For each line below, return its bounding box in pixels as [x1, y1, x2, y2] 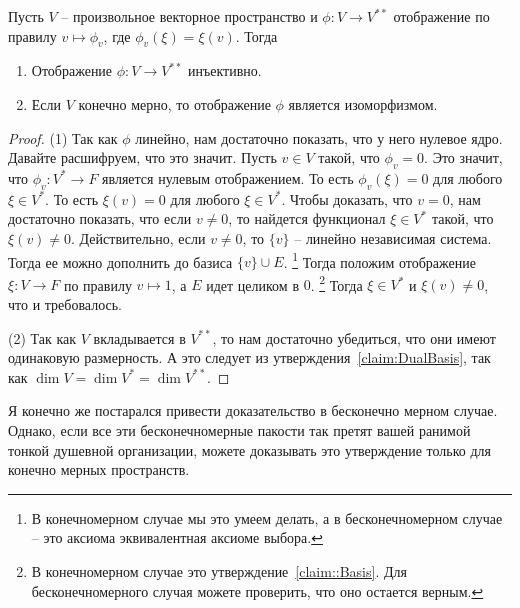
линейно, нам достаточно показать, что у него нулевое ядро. [135, 127, 503, 148]
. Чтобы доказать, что [281, 188, 413, 209]
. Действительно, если [71, 227, 206, 248]
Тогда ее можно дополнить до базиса [8, 251, 233, 272]
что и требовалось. [8, 294, 123, 315]
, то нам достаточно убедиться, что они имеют [212, 327, 496, 348]
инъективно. [187, 60, 262, 81]
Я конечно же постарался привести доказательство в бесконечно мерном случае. [8, 400, 498, 421]
